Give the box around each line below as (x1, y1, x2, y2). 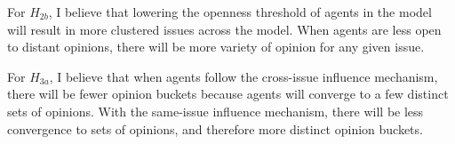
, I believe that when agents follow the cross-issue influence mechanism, (49, 67, 438, 85)
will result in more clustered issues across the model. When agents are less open (7, 20, 442, 38)
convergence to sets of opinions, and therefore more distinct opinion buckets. (7, 119, 423, 138)
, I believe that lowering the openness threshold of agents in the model (48, 3, 432, 20)
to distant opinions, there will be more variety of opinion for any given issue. (7, 37, 425, 56)
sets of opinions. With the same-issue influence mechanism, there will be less (7, 101, 424, 120)
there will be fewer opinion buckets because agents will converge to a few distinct (7, 84, 449, 103)
